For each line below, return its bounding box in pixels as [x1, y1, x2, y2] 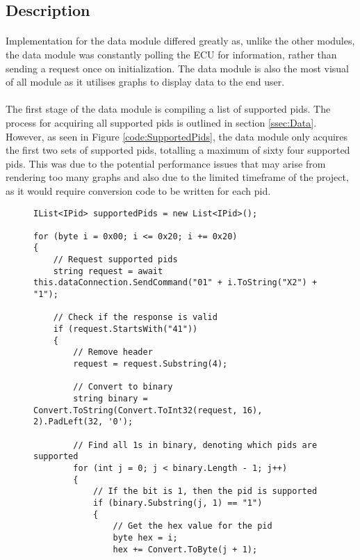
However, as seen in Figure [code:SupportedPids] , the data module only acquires [6, 129, 348, 143]
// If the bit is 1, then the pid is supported [92, 486, 318, 497]
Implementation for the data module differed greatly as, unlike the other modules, [6, 33, 355, 48]
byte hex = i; [113, 532, 178, 543]
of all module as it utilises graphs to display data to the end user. [6, 74, 285, 89]
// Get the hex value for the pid [113, 521, 272, 531]
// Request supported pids [53, 255, 178, 265]
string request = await [53, 266, 163, 276]
